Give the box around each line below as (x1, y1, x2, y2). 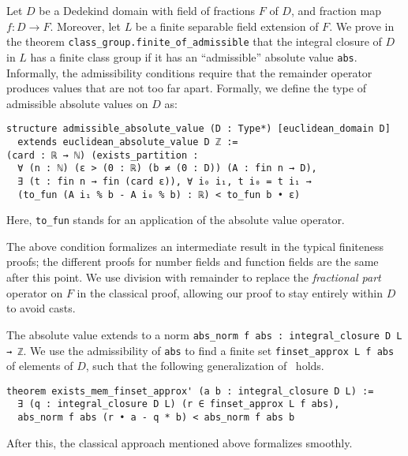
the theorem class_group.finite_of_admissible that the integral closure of (6, 33, 382, 50)
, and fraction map (290, 2, 381, 18)
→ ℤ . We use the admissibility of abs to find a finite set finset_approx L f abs (6, 342, 395, 358)
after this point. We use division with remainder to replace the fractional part (6, 269, 381, 286)
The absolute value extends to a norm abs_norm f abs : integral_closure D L (6, 326, 402, 342)
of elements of (6, 357, 73, 374)
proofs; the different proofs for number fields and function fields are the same (6, 253, 379, 270)
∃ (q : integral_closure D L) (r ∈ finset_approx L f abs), (17, 398, 340, 410)
